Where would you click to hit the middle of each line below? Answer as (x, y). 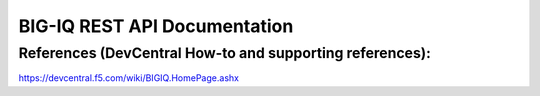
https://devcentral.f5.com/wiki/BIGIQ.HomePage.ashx (129, 78)
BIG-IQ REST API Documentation (156, 26)
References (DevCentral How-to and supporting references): (225, 53)
